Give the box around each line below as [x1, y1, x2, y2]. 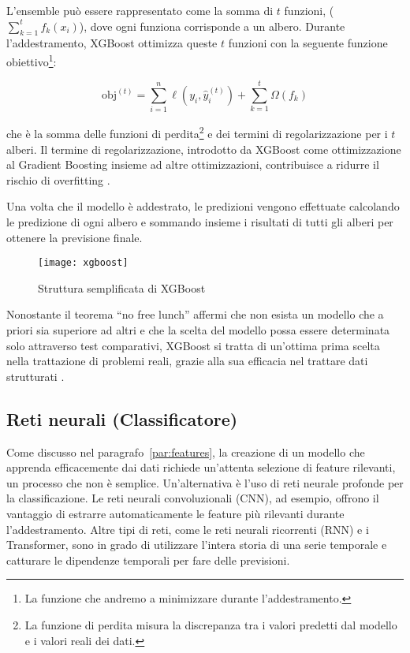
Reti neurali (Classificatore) [6, 406, 238, 431]
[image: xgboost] [38, 257, 129, 269]
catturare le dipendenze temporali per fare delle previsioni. [6, 551, 290, 568]
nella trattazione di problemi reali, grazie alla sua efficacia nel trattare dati [6, 353, 368, 369]
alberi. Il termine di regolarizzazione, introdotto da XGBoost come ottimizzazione [6, 140, 401, 157]
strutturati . [6, 368, 65, 384]
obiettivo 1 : [6, 50, 57, 69]
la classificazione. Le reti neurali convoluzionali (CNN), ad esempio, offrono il [6, 490, 379, 506]
